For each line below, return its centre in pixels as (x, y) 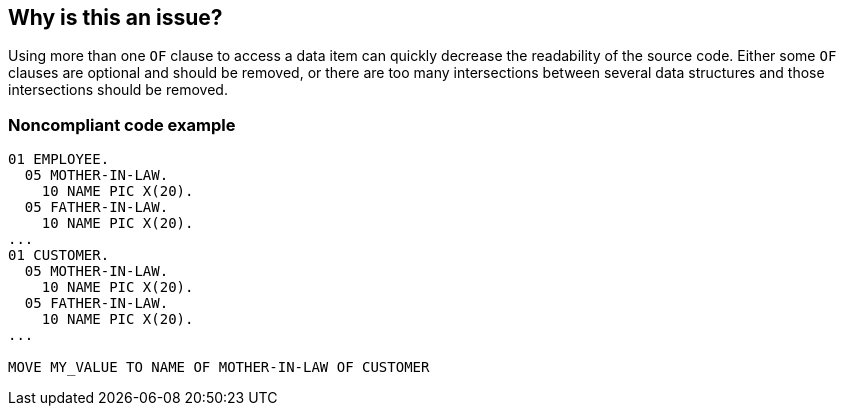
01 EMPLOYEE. (59, 159)
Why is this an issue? (115, 17)
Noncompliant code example (122, 124)
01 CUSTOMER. (59, 255)
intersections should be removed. (118, 90)
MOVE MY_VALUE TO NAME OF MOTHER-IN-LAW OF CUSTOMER (219, 367)
